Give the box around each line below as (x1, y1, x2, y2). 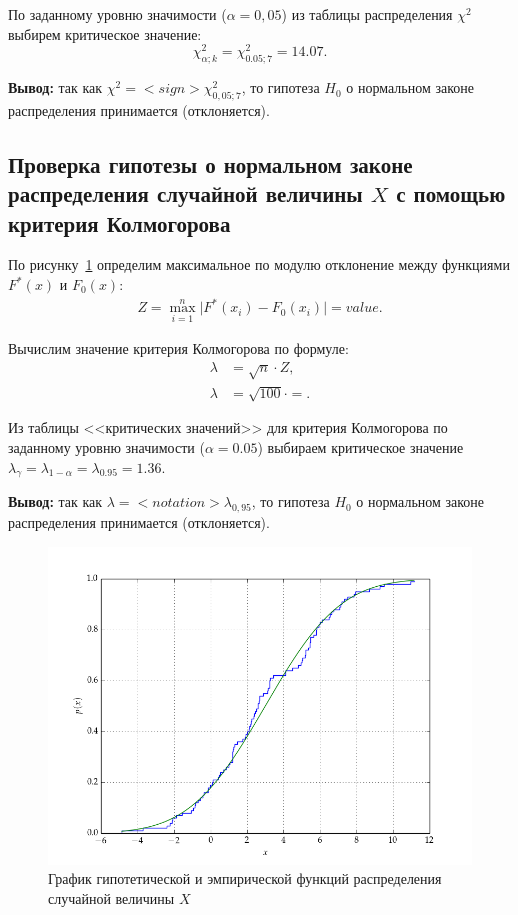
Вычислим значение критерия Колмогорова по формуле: (8, 338, 349, 359)
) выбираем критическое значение (257, 436, 464, 457)
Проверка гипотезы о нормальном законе (8, 148, 413, 179)
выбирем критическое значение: (8, 23, 202, 44)
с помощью (396, 178, 506, 209)
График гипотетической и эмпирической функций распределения (48, 868, 442, 889)
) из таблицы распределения (281, 4, 453, 24)
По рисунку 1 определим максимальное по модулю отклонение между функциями (8, 254, 510, 275)
